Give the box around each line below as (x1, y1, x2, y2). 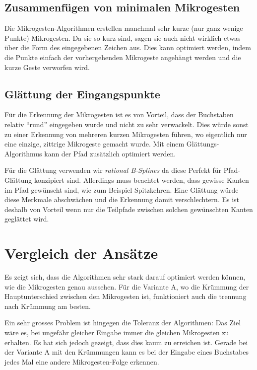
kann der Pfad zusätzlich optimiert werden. (44, 148, 176, 158)
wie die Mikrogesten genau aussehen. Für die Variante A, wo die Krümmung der (4, 281, 249, 292)
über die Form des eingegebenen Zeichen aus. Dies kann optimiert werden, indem (4, 42, 251, 53)
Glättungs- (186, 139, 219, 149)
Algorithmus (4, 148, 42, 158)
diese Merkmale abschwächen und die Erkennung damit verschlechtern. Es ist (4, 194, 240, 205)
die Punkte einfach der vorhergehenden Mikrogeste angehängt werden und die (4, 52, 241, 62)
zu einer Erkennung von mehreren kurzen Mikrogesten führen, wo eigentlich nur (4, 129, 247, 139)
